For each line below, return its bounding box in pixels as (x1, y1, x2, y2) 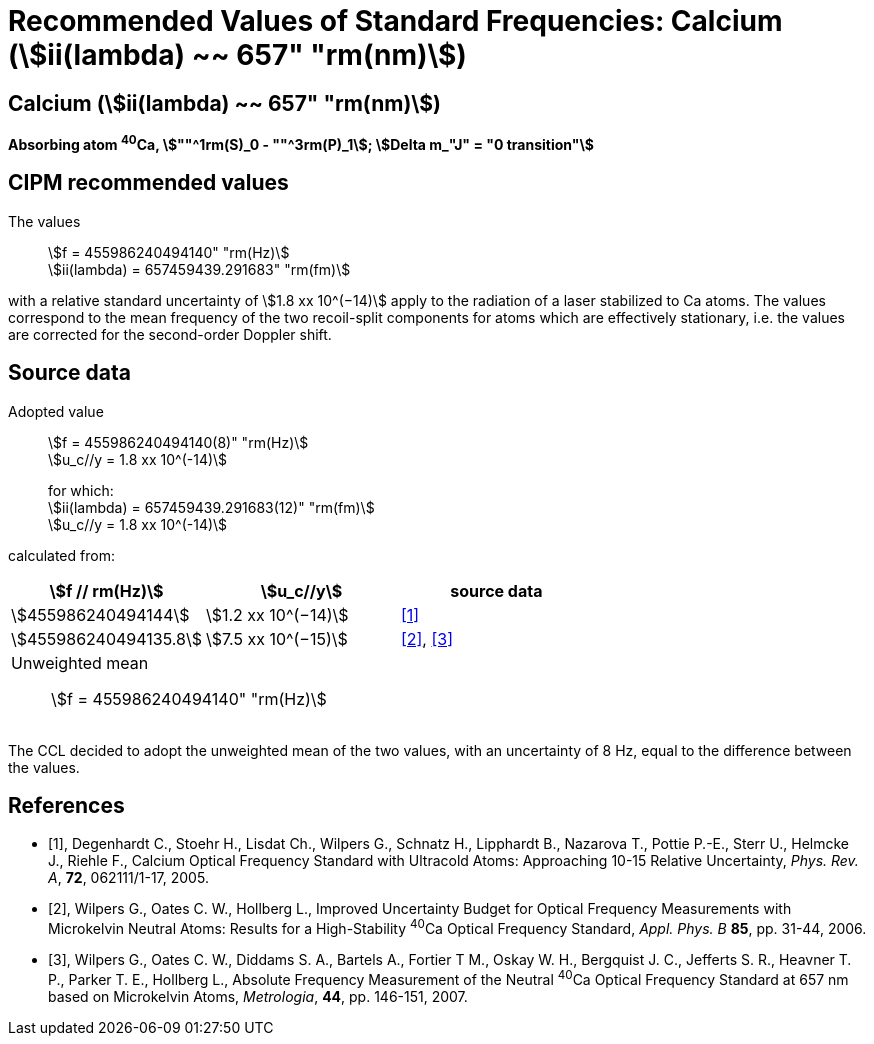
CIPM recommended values (8, 170, 289, 196)
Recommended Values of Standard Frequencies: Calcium (8, 4, 783, 38)
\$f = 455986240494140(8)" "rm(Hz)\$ (48, 433, 309, 451)
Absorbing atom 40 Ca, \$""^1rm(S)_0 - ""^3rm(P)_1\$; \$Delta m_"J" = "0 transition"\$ (8, 133, 594, 153)
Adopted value (8, 402, 104, 420)
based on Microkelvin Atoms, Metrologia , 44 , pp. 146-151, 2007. (48, 987, 468, 1005)
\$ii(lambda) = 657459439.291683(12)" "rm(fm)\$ (48, 498, 375, 516)
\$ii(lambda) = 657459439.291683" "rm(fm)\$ (48, 260, 351, 278)
